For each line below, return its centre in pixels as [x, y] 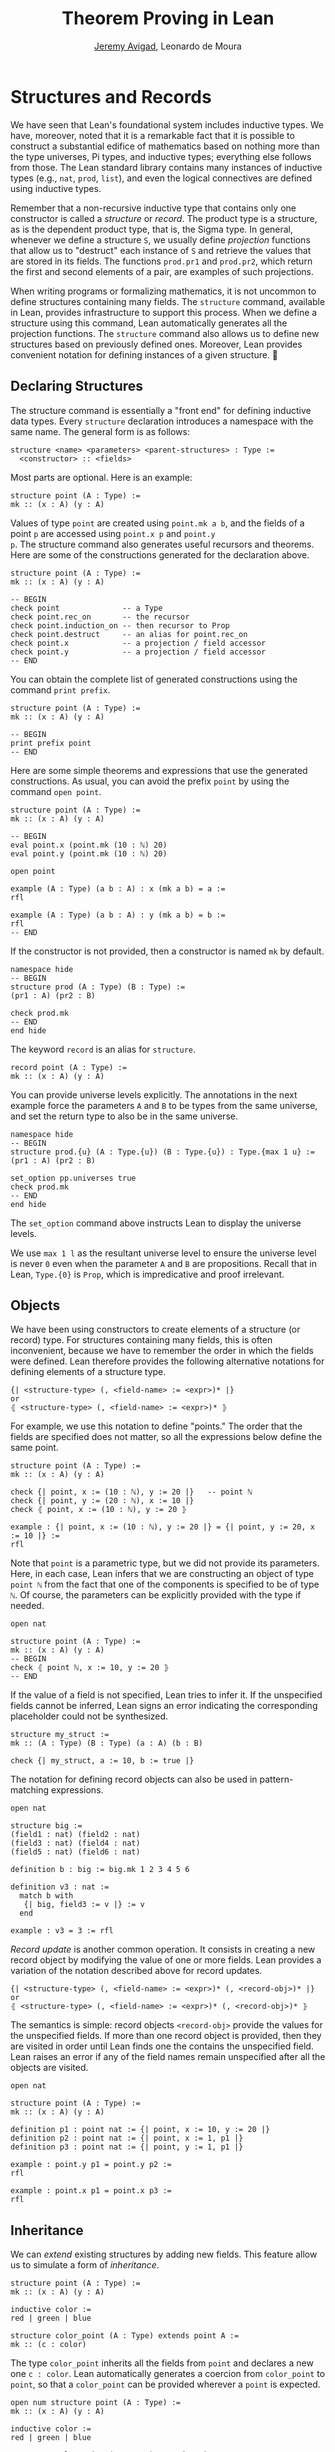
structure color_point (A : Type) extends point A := [125, 2336]
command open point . [56, 791]
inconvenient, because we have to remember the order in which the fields [162, 1351]
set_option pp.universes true [73, 1178]
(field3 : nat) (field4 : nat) [75, 1843]
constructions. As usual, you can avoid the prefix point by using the [150, 781]
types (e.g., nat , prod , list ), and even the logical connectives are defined [161, 178]
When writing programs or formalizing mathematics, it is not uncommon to [163, 291]
